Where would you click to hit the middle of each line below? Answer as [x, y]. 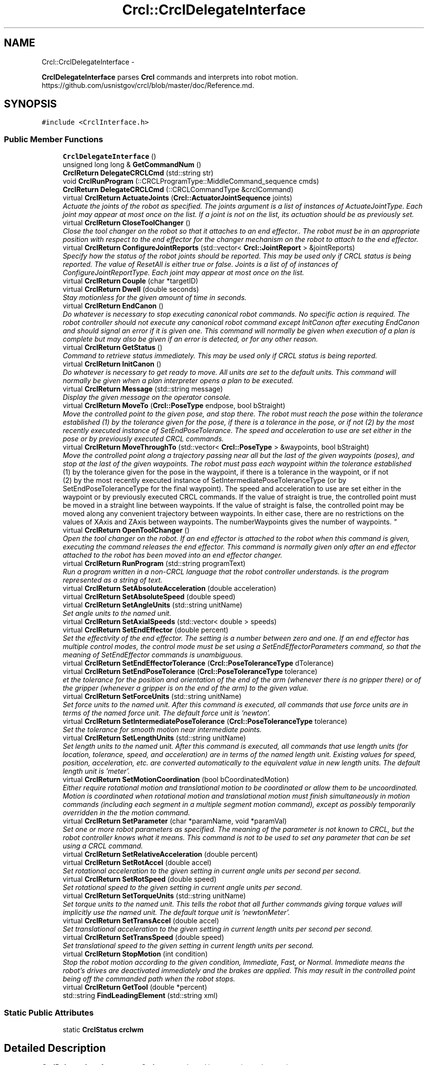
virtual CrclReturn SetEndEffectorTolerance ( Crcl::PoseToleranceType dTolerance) [198, 663]
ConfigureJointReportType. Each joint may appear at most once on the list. [183, 273]
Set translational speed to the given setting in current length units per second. [188, 946]
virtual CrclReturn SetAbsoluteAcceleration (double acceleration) [170, 588]
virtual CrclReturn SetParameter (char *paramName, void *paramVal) [175, 821]
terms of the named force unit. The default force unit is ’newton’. [167, 713]
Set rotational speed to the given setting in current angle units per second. [182, 888]
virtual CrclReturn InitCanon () [112, 364]
